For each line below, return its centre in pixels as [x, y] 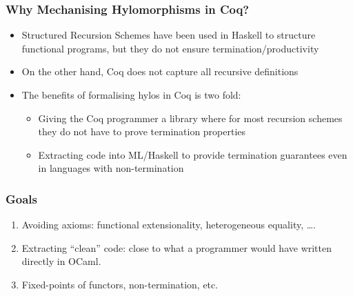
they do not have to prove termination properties [142, 131]
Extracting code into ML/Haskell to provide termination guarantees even [193, 154]
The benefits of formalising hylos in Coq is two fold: [131, 95]
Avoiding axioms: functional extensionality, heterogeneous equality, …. [169, 225]
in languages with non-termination [111, 168]
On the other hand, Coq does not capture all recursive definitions [160, 71]
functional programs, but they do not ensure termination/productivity [170, 48]
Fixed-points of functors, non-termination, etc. [120, 284]
